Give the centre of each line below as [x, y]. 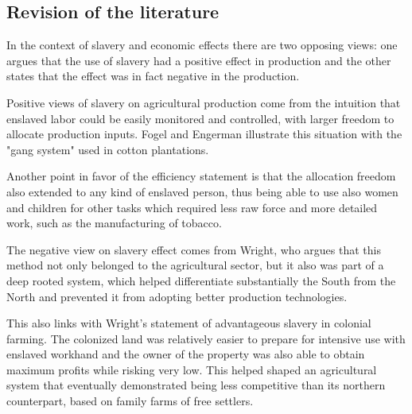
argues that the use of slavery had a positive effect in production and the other [199, 60]
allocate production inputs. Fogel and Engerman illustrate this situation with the [204, 134]
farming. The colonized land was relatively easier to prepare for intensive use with [206, 338]
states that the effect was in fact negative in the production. [153, 76]
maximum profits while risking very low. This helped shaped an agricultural [192, 369]
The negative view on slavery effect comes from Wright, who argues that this [194, 249]
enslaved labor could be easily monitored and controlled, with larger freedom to [200, 118]
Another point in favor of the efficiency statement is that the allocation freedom [201, 176]
